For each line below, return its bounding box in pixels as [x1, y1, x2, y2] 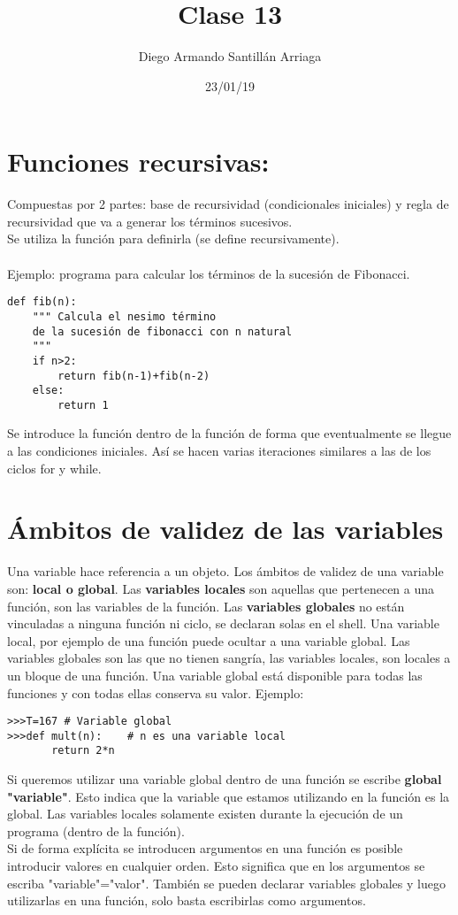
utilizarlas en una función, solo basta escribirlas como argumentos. [7, 891, 366, 910]
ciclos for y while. [7, 458, 102, 477]
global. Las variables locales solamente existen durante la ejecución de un [7, 804, 403, 823]
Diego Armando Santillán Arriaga [138, 47, 322, 65]
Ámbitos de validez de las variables [7, 511, 444, 547]
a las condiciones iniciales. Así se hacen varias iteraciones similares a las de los [7, 442, 431, 460]
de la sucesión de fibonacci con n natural [32, 325, 293, 338]
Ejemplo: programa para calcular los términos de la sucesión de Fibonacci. [7, 264, 410, 282]
